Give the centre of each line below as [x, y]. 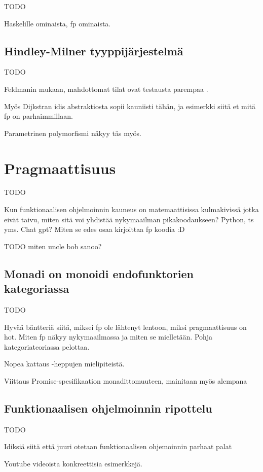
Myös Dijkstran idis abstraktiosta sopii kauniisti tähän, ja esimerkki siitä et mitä [130, 106]
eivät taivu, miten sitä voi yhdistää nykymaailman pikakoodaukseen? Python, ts [129, 219]
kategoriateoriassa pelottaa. [47, 346]
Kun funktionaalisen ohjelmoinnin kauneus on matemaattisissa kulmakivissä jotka [131, 209]
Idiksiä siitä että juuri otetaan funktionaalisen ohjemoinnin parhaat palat [118, 446]
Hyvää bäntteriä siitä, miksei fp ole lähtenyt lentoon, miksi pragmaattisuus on [125, 327]
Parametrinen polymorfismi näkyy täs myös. [73, 133]
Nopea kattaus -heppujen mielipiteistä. [64, 364]
